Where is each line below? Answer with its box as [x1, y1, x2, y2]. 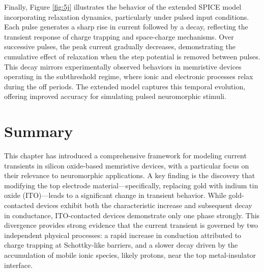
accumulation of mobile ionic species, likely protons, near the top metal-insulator [4, 250, 256, 260]
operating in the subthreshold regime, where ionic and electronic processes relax [4, 71, 253, 82]
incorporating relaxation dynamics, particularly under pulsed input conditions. [4, 11, 249, 22]
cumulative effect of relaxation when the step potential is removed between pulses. [4, 51, 260, 61]
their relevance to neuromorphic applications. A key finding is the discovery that [4, 170, 255, 181]
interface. [4, 259, 33, 270]
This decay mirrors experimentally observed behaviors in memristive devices [4, 61, 242, 72]
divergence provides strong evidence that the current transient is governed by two [4, 220, 258, 230]
